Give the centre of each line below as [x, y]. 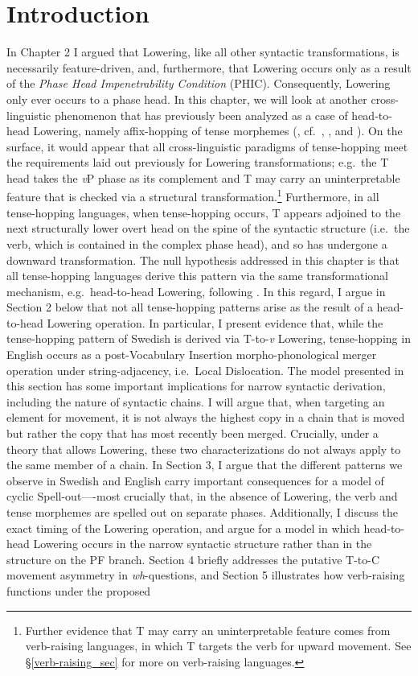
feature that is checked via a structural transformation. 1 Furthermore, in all [193, 196]
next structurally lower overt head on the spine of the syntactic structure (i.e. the [208, 228]
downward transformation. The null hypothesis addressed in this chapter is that [203, 260]
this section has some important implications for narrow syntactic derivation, [196, 386]
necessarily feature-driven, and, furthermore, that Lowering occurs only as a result [209, 67]
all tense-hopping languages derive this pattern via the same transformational [198, 276]
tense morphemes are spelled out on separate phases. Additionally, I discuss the [202, 512]
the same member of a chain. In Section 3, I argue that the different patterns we [205, 465]
